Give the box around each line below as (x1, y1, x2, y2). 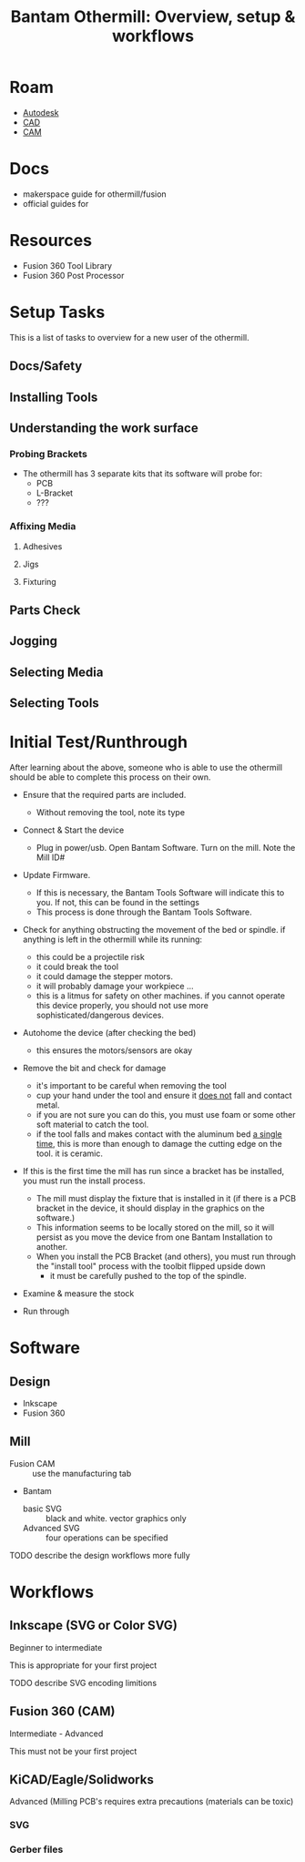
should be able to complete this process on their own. (9, 772, 211, 783)
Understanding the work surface (9, 420, 198, 435)
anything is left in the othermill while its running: (22, 934, 203, 945)
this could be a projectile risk (36, 952, 146, 963)
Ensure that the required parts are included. (22, 790, 187, 801)
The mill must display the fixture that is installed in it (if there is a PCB (36, 1193, 297, 1204)
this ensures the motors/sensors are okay (36, 1045, 193, 1056)
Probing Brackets (9, 447, 88, 460)
